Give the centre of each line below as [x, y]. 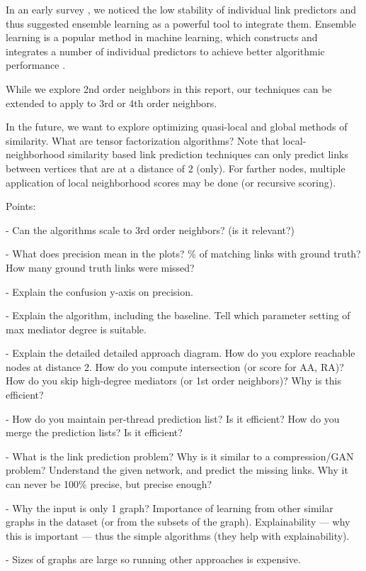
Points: [21, 206]
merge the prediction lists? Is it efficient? [94, 432]
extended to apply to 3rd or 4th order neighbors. [111, 102]
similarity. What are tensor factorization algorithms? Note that [143, 140]
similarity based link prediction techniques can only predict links [208, 154]
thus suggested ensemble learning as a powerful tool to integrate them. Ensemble [181, 23]
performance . [36, 65]
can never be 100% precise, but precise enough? [109, 484]
